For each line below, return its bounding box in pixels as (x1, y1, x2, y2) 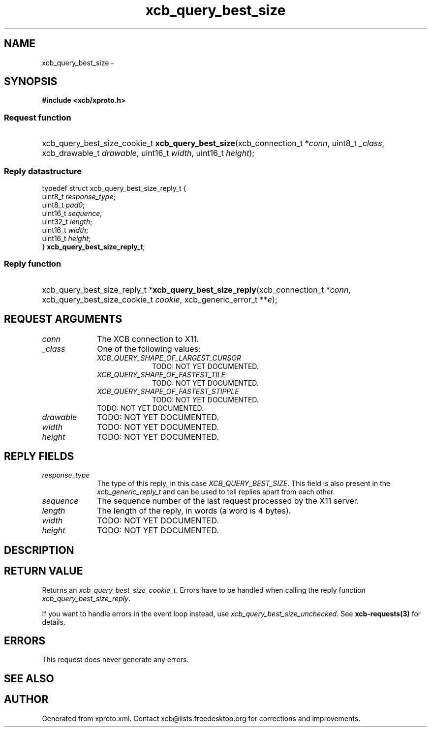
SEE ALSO (4, 672, 54, 685)
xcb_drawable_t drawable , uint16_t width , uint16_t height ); (42, 148, 255, 158)
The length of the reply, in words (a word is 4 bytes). (97, 506, 291, 516)
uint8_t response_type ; (42, 192, 116, 201)
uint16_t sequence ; (42, 209, 102, 217)
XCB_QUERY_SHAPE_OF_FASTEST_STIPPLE (97, 387, 239, 396)
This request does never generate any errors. (42, 655, 189, 664)
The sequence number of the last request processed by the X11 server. (97, 496, 359, 506)
